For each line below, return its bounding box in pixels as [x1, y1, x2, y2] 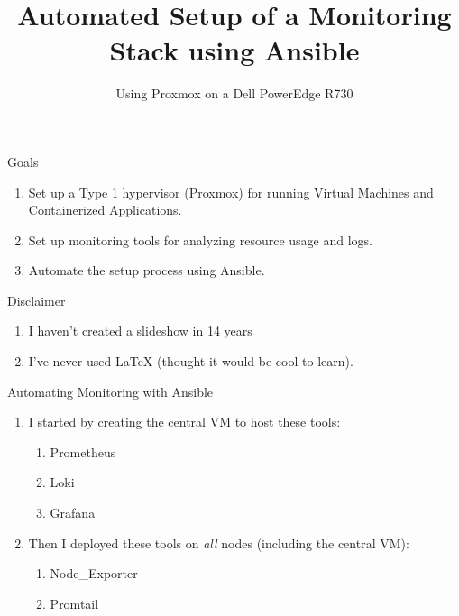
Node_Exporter [50, 564, 138, 583]
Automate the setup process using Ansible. [28, 261, 265, 280]
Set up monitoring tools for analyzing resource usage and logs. [28, 230, 373, 249]
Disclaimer [7, 290, 66, 309]
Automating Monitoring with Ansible [7, 382, 214, 400]
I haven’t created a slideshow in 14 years [28, 321, 252, 340]
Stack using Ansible [109, 32, 360, 69]
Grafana [50, 503, 96, 522]
